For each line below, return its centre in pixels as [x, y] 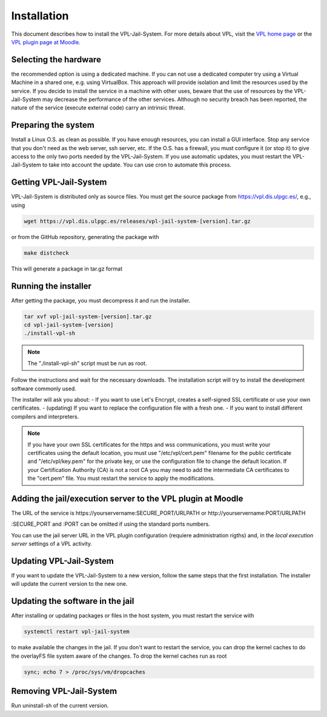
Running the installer [51, 286]
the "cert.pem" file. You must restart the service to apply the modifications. [121, 479]
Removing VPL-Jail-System [64, 691]
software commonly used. [44, 388]
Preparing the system [53, 125]
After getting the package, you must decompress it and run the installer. [101, 300]
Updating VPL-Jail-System [63, 561]
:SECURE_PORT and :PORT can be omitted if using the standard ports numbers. [111, 524]
